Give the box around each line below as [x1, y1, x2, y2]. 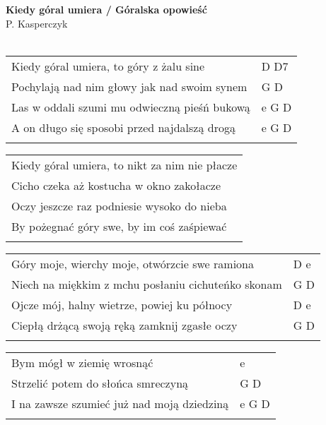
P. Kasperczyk [6, 16, 68, 30]
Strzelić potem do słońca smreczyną [11, 374, 189, 391]
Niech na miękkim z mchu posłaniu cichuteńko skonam [11, 275, 282, 292]
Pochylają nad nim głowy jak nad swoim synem [11, 78, 248, 95]
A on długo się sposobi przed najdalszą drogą [11, 119, 235, 136]
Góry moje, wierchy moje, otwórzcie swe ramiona [11, 255, 254, 272]
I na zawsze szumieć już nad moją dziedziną [11, 395, 229, 412]
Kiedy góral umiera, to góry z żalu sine [11, 57, 205, 74]
